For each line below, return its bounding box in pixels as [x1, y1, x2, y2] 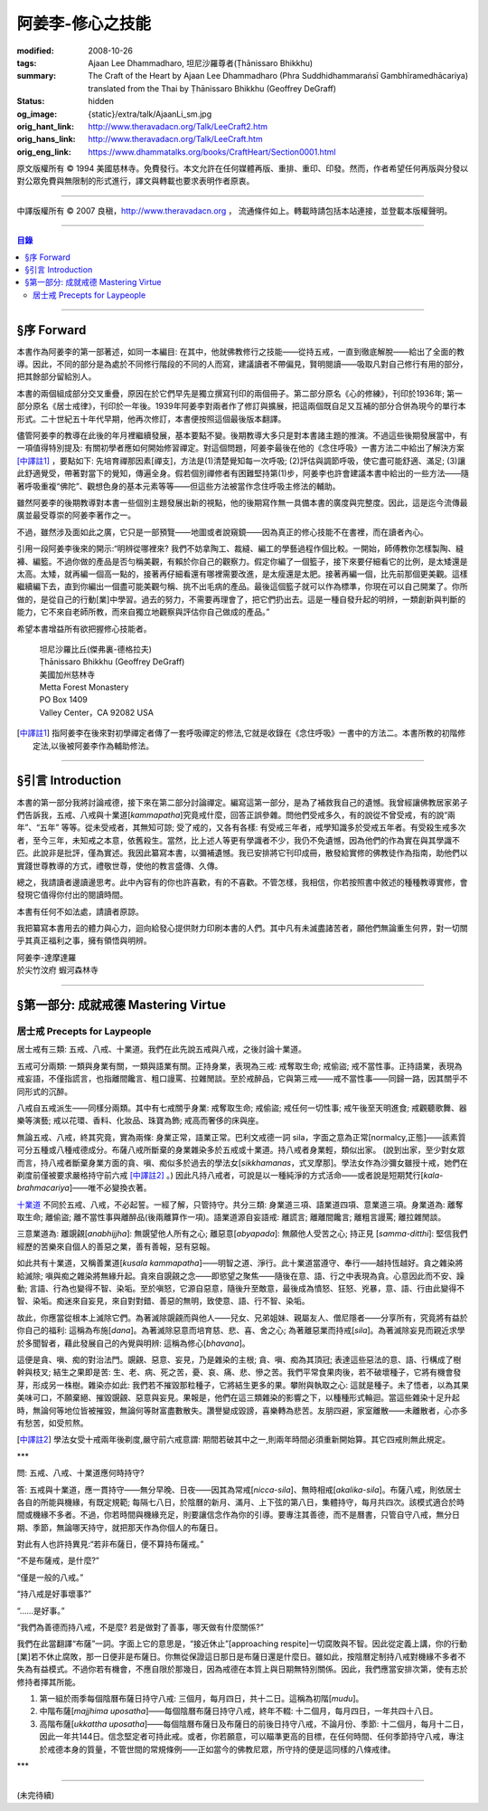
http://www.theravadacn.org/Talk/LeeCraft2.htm [88, 120, 268, 131]
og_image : [16, 109, 58, 119]
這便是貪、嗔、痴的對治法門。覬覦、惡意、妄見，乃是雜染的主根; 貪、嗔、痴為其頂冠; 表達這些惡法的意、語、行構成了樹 [16, 1354, 462, 1365]
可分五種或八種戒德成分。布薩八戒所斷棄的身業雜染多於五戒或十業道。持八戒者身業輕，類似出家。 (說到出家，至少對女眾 [16, 1145, 465, 1156]
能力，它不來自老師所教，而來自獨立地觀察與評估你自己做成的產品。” [16, 606, 270, 617]
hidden [88, 96, 115, 107]
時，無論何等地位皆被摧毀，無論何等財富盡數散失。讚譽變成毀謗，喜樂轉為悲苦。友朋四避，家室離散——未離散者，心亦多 [16, 1405, 468, 1415]
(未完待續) [16, 1790, 55, 1801]
